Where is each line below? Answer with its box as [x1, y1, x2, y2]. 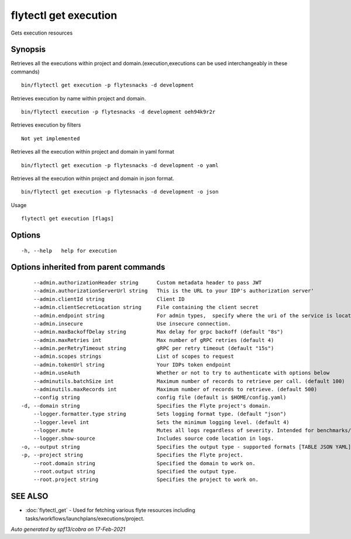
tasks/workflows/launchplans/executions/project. [25, 515, 144, 522]
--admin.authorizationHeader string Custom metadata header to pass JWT [33, 279, 262, 286]
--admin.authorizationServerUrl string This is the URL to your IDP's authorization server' [33, 287, 314, 294]
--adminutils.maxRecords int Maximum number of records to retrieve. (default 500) [33, 386, 318, 393]
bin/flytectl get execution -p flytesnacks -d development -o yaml [21, 162, 219, 168]
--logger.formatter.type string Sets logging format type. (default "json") [33, 411, 287, 418]
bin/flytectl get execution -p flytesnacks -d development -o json [21, 188, 219, 195]
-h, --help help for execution [21, 247, 117, 254]
